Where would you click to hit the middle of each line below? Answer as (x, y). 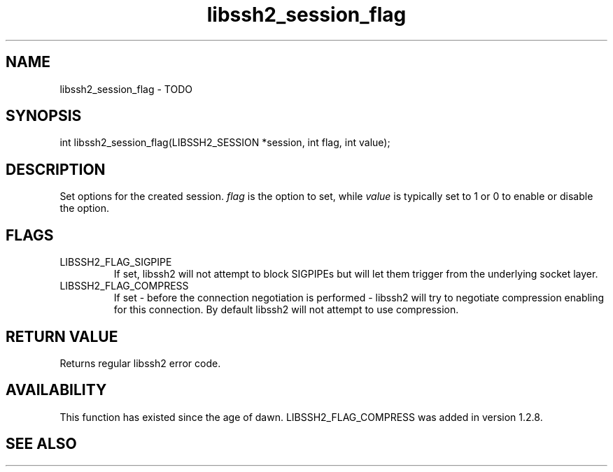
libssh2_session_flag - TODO (126, 89)
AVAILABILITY (56, 390)
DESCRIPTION (56, 169)
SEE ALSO (41, 444)
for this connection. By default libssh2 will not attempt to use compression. (286, 310)
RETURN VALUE (62, 336)
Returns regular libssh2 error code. (140, 363)
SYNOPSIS (44, 116)
